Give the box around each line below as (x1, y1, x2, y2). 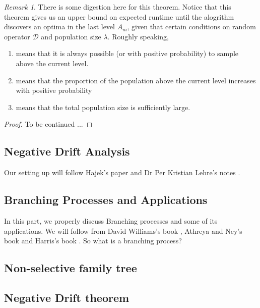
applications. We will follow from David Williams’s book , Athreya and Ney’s (4, 225, 242, 236)
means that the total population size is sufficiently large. (16, 101, 190, 112)
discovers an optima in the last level (4, 21, 115, 32)
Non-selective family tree (4, 260, 137, 276)
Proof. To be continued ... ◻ (4, 119, 93, 129)
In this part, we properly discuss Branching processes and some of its (4, 215, 218, 226)
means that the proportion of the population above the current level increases (16, 75, 256, 85)
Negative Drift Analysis (4, 143, 130, 159)
